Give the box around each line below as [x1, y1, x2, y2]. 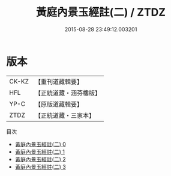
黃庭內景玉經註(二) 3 [14, 163, 66, 170]
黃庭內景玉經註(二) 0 [14, 141, 66, 148]
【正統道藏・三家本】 [34, 111, 95, 120]
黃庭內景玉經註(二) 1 [14, 148, 65, 155]
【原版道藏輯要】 [34, 100, 83, 108]
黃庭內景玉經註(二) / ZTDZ [35, 5, 166, 19]
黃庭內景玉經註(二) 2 [14, 156, 66, 163]
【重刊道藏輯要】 [34, 77, 83, 86]
